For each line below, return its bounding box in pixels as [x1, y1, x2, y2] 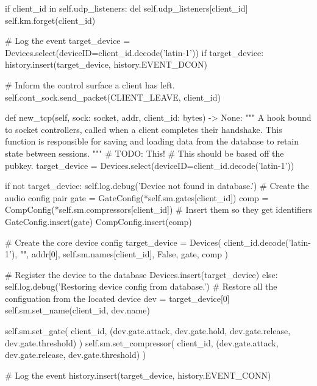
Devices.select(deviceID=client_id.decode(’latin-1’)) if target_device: [5, 46, 264, 59]
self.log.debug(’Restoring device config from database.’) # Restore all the [5, 280, 277, 293]
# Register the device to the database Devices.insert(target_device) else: [5, 268, 278, 281]
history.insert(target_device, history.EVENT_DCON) [5, 58, 207, 71]
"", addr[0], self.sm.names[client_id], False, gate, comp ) [20, 248, 229, 260]
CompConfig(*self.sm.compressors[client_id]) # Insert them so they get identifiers [5, 203, 312, 216]
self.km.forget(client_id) [5, 13, 96, 26]
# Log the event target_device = [5, 34, 130, 47]
